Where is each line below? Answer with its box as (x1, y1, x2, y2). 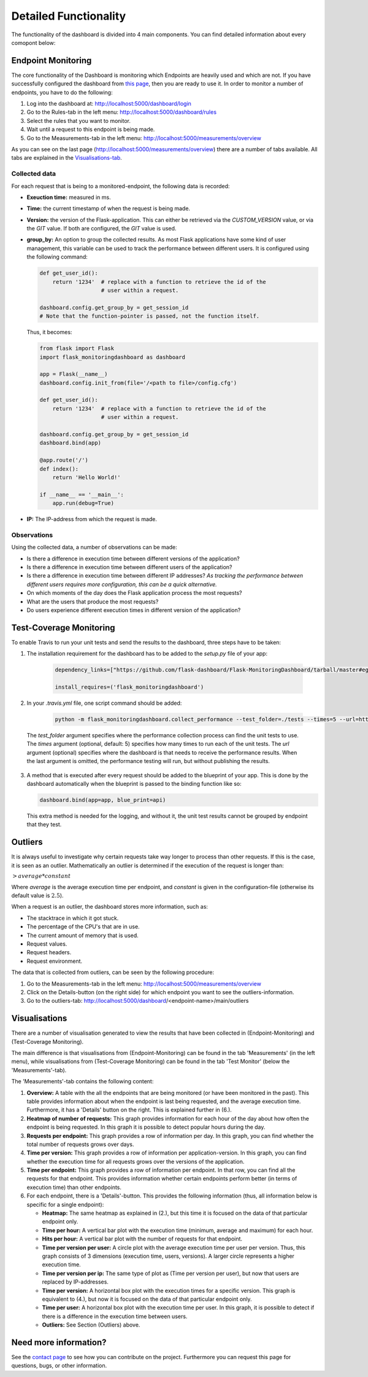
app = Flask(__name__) (39, 371, 108, 378)
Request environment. (26, 957, 83, 965)
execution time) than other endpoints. (26, 1183, 122, 1191)
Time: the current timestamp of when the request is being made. (26, 205, 190, 212)
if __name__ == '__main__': (39, 491, 124, 498)
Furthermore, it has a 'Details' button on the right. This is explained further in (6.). (26, 1106, 232, 1113)
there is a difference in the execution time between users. (42, 1312, 188, 1320)
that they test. (26, 821, 62, 828)
